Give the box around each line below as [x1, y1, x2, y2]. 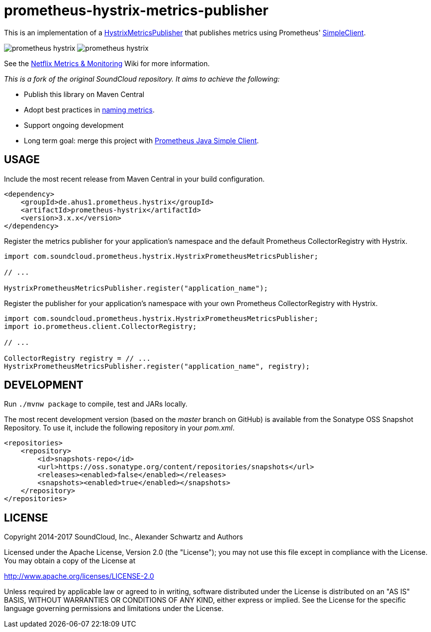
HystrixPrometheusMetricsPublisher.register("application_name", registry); [4, 362, 310, 370]
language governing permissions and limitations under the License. [4, 604, 224, 613]
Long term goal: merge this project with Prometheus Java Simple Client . [24, 136, 259, 145]
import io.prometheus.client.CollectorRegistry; [4, 322, 197, 330]
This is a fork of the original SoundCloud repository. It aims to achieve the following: [4, 74, 280, 83]
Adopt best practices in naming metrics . [24, 105, 155, 114]
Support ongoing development [24, 120, 124, 129]
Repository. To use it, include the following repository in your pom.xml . [4, 423, 235, 432]
